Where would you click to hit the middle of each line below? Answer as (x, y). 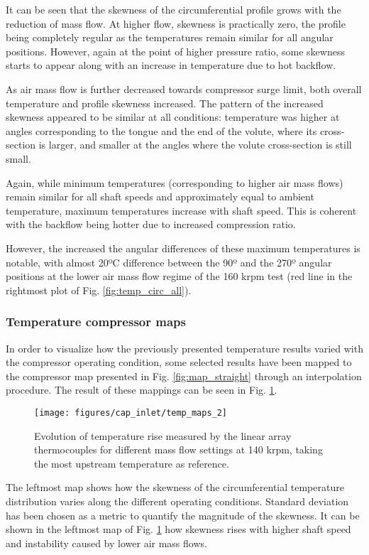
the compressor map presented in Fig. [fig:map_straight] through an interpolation (184, 376)
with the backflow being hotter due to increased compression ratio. (151, 224)
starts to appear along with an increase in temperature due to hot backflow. (171, 65)
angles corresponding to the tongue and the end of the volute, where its (161, 130)
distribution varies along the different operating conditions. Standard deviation (177, 501)
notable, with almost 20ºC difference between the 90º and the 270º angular (169, 262)
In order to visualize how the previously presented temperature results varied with (184, 348)
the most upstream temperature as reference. (132, 463)
